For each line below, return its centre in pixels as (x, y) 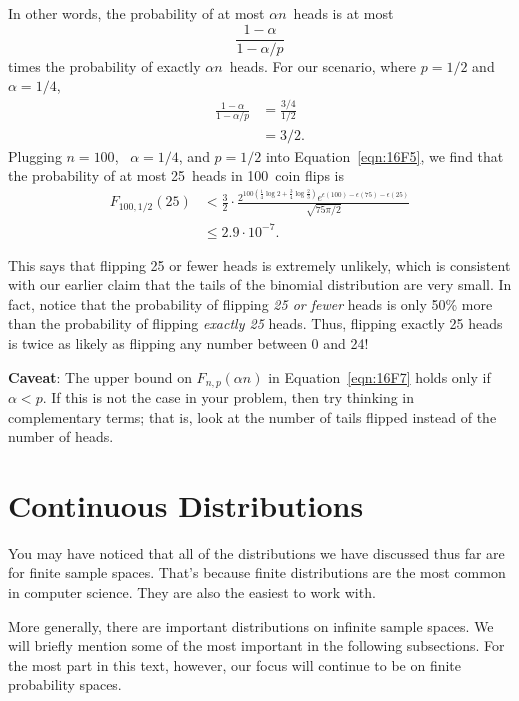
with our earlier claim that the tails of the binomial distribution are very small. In (260, 284)
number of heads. (61, 436)
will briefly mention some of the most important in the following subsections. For (256, 645)
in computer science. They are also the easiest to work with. (192, 592)
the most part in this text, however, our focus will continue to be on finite (235, 664)
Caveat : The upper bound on (100, 376)
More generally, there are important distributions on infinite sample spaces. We (251, 625)
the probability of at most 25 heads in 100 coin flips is (176, 175)
